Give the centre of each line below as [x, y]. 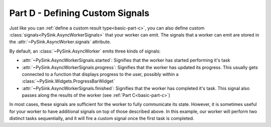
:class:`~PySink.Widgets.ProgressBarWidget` [69, 81]
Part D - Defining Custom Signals [79, 13]
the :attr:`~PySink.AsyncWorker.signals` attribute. [60, 42]
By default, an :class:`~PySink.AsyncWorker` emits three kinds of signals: [85, 51]
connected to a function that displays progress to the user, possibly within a [100, 74]
